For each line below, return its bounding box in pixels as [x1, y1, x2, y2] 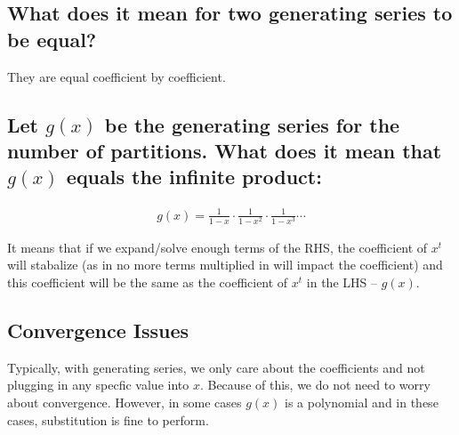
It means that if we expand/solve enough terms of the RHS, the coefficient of [7, 238, 428, 256]
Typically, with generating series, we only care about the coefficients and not [7, 358, 425, 376]
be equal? [7, 25, 97, 52]
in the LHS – [306, 273, 377, 292]
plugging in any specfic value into [7, 375, 189, 394]
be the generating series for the [104, 110, 400, 138]
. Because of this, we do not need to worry [199, 375, 431, 394]
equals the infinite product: [66, 163, 322, 190]
